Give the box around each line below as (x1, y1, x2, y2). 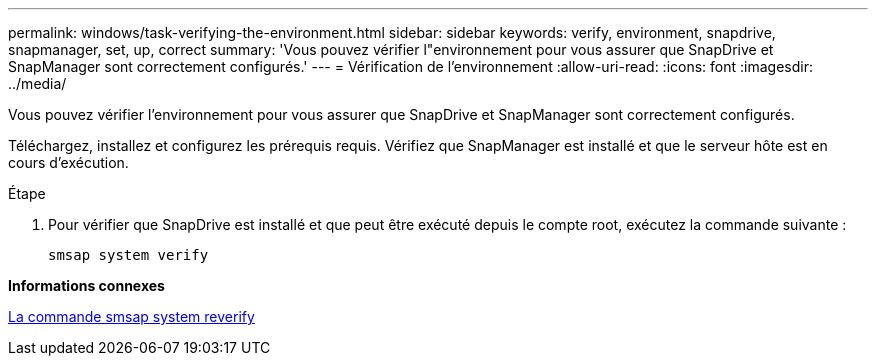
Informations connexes (8, 277, 165, 294)
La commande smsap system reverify (8, 308, 255, 325)
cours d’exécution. (8, 154, 129, 171)
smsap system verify (48, 247, 209, 263)
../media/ (8, 75, 67, 92)
